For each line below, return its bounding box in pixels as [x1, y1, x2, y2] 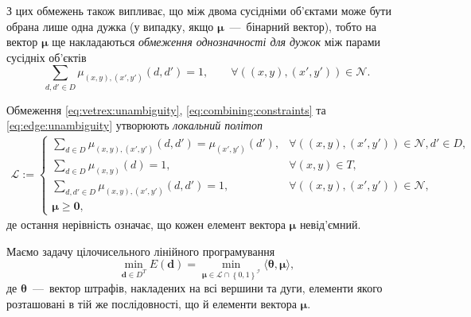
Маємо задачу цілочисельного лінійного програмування [6, 242, 275, 259]
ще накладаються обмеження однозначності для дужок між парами [52, 33, 381, 50]
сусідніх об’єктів [6, 48, 87, 65]
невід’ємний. [299, 216, 361, 233]
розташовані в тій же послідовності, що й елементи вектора [6, 295, 297, 311]
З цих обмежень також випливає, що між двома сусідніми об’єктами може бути [6, 2, 391, 18]
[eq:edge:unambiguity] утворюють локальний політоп [6, 117, 263, 133]
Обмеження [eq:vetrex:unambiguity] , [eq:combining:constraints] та [6, 101, 326, 118]
